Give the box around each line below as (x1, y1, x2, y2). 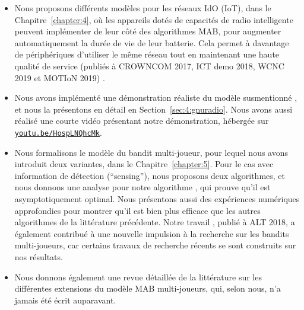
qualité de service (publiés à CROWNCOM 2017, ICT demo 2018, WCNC (14, 59, 284, 72)
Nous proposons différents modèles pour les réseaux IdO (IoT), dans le (14, 2, 271, 14)
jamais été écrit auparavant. (14, 293, 116, 306)
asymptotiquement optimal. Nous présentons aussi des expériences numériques (14, 192, 300, 204)
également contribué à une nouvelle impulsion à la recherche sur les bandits (14, 227, 289, 239)
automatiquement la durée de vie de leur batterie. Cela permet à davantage (14, 36, 289, 49)
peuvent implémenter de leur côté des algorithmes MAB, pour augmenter (14, 25, 281, 37)
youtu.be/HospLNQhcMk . (14, 126, 102, 138)
